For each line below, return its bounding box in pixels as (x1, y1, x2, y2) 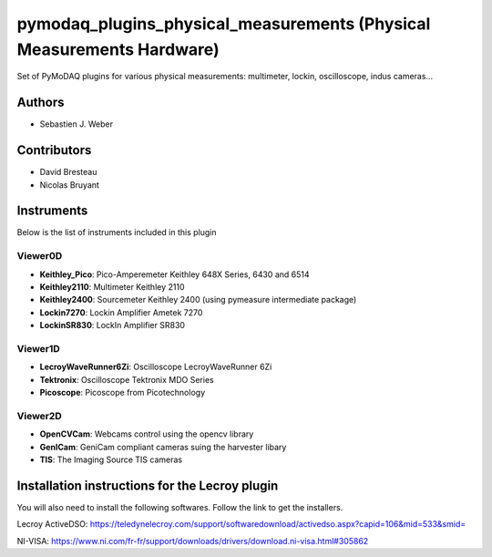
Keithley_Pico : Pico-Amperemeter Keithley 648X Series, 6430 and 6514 (39, 269, 310, 280)
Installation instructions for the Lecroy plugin (16, 478, 279, 493)
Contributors (16, 142, 92, 159)
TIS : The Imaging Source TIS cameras (39, 454, 182, 465)
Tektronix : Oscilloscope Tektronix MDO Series (39, 374, 214, 385)
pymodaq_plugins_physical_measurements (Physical (16, 14, 431, 34)
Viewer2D (16, 409, 63, 422)
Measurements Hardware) (16, 39, 220, 59)
